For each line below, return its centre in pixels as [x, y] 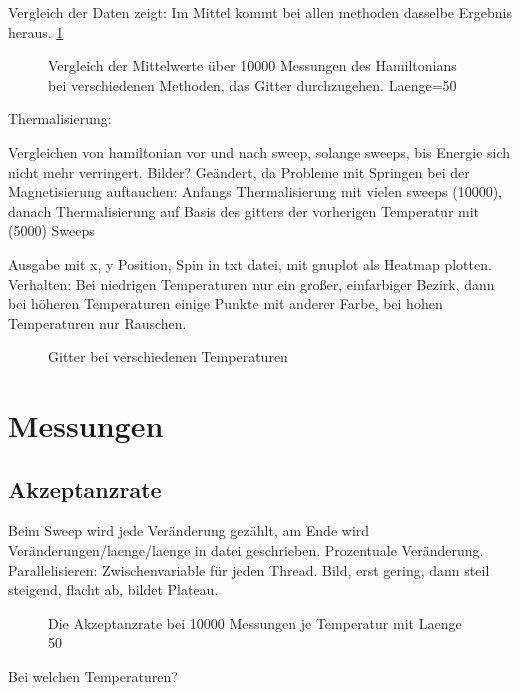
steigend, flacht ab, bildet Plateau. [113, 589]
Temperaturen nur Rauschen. [97, 322]
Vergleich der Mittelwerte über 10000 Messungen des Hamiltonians [252, 65]
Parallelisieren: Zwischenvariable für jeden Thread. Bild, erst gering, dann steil [249, 569]
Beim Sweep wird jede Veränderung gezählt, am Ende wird [189, 530]
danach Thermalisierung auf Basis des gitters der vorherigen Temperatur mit [244, 210]
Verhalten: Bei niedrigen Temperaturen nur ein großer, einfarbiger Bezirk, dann [251, 283]
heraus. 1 [36, 31]
